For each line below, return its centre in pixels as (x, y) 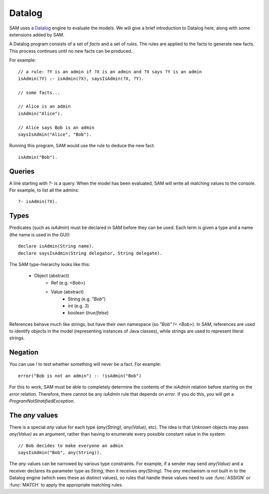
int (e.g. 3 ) (78, 306)
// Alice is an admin (44, 107)
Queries (22, 171)
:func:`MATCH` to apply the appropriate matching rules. (66, 485)
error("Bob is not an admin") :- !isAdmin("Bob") (80, 376)
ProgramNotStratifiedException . (42, 401)
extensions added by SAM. (37, 34)
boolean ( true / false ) (88, 313)
